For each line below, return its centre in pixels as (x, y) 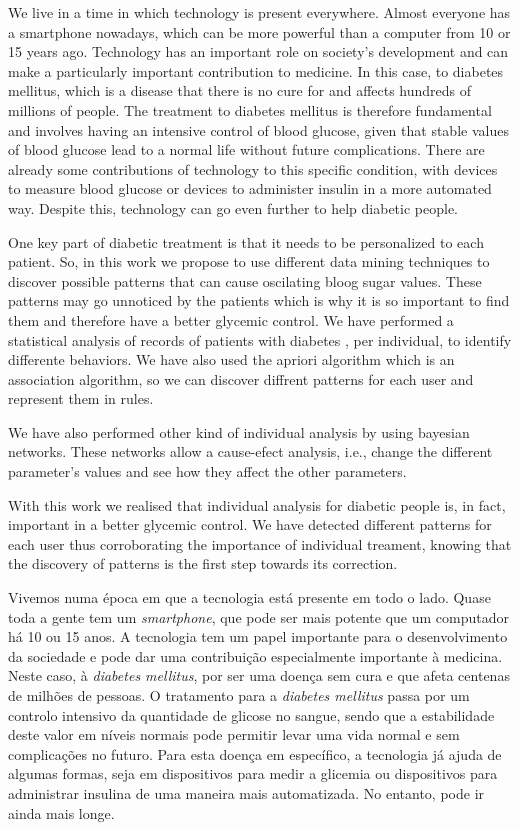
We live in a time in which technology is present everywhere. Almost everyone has (259, 12)
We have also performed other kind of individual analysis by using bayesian (239, 431)
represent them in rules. (81, 398)
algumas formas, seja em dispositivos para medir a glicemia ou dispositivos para (253, 773)
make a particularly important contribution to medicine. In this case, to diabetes (256, 70)
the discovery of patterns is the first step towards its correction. (203, 563)
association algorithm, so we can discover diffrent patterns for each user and (241, 378)
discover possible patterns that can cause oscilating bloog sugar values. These (245, 280)
